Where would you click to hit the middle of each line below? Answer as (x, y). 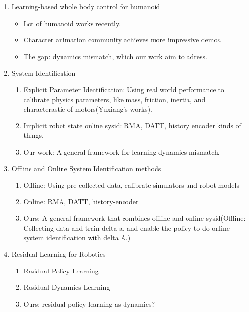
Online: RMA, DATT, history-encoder (81, 201)
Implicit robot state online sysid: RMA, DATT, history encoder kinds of (132, 125)
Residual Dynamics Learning (67, 287)
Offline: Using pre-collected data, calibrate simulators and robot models (131, 185)
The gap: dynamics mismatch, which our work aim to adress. (115, 56)
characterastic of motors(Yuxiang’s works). (88, 109)
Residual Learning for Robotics (59, 254)
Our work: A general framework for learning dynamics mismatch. (122, 151)
